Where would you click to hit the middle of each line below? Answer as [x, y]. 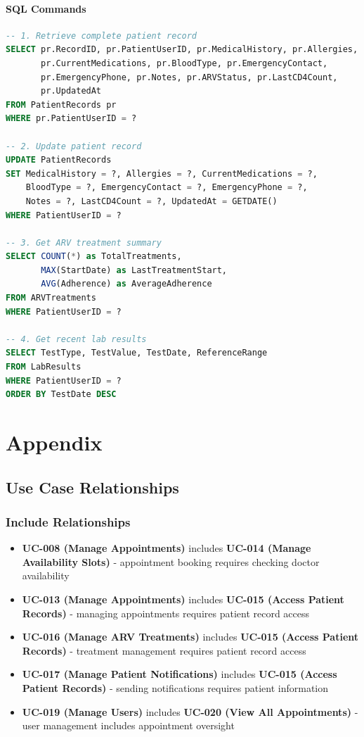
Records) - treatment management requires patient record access [164, 650]
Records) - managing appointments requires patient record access [166, 613]
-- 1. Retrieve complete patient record [102, 36]
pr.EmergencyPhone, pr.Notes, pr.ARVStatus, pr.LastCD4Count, [189, 77]
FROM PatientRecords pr [61, 105]
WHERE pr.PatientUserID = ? [71, 119]
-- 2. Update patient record [74, 146]
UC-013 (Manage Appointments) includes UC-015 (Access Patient [183, 599]
